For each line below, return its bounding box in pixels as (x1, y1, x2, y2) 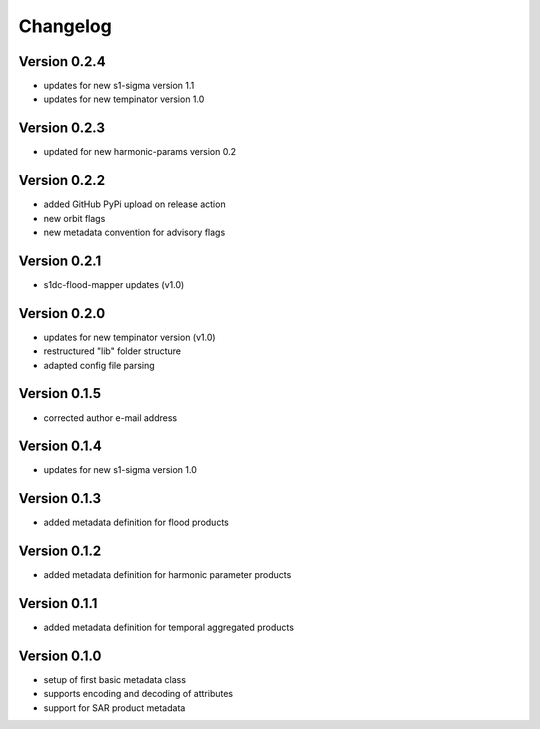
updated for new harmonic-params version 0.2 (43, 146, 237, 158)
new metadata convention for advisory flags (43, 226, 226, 239)
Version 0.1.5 (18, 385, 102, 402)
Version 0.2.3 (18, 120, 105, 137)
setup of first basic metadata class (43, 674, 187, 686)
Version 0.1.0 (18, 647, 102, 664)
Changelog (18, 15, 112, 37)
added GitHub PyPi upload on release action (43, 198, 226, 210)
